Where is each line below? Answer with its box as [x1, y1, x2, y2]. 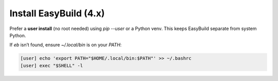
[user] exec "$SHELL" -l [20, 63, 83, 68]
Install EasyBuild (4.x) [9, 8, 105, 19]
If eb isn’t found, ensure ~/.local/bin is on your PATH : [9, 42, 122, 48]
